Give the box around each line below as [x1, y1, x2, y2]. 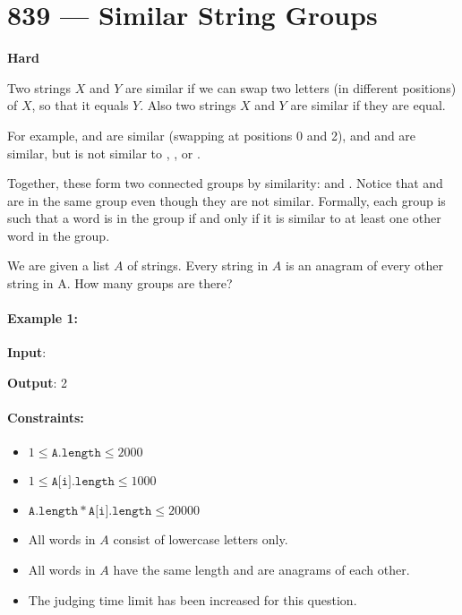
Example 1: [7, 309, 78, 328]
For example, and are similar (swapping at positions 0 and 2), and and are [7, 125, 416, 144]
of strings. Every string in [127, 256, 269, 275]
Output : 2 [7, 373, 68, 392]
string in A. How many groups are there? [7, 274, 233, 293]
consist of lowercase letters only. [113, 530, 288, 549]
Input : [7, 343, 47, 362]
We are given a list [7, 256, 110, 275]
